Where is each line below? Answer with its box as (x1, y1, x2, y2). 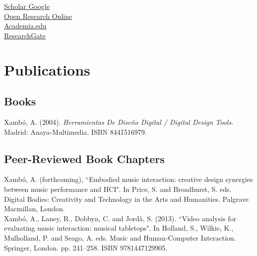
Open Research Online (4, 10, 72, 21)
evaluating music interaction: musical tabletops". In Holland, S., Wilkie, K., (4, 223, 234, 233)
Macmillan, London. (4, 203, 65, 214)
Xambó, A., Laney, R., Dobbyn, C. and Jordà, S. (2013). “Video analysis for (4, 213, 237, 223)
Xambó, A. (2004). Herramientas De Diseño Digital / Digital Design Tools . (4, 116, 234, 127)
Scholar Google (4, 1, 50, 11)
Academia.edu (4, 20, 47, 31)
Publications (4, 59, 90, 80)
